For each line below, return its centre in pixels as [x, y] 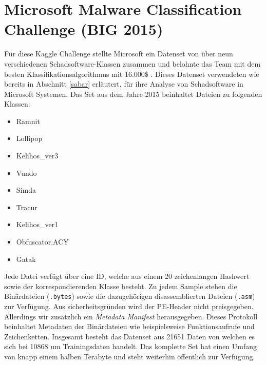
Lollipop [29, 138]
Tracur [27, 207]
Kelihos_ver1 [37, 224]
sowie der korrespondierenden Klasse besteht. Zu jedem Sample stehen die [121, 286]
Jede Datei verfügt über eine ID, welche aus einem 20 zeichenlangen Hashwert [127, 276]
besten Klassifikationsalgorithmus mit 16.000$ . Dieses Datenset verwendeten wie [132, 74]
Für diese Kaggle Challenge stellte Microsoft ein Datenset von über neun [119, 54]
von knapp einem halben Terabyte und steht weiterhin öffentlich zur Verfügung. [130, 357]
